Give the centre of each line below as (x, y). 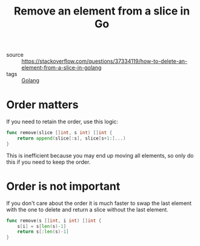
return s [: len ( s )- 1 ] (43, 232)
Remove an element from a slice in (102, 11)
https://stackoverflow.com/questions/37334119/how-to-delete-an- (105, 61)
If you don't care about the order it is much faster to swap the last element (99, 203)
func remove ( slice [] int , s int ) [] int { (59, 133)
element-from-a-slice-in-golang (62, 68)
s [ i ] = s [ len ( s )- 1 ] (42, 226)
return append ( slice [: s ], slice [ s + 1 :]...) (72, 138)
